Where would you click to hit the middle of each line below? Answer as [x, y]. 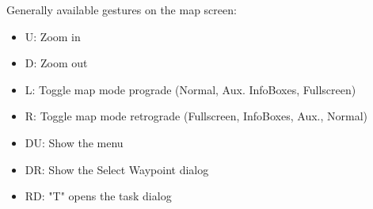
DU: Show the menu [74, 142]
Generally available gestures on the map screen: [122, 9]
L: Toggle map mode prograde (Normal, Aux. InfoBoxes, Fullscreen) [190, 89]
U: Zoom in [53, 36]
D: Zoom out [56, 63]
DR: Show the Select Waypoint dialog [117, 169]
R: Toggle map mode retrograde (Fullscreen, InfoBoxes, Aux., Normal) [196, 116]
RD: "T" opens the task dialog [98, 196]
